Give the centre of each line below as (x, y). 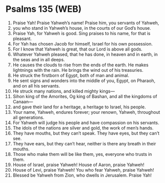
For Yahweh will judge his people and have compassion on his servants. (86, 123)
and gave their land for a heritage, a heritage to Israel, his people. (79, 107)
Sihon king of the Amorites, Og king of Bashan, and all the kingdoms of (85, 96)
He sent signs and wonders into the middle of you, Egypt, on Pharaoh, (84, 81)
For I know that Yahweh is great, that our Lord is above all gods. (78, 49)
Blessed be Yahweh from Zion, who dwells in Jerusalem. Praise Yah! (82, 175)
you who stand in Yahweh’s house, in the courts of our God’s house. (82, 28)
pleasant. (22, 39)
